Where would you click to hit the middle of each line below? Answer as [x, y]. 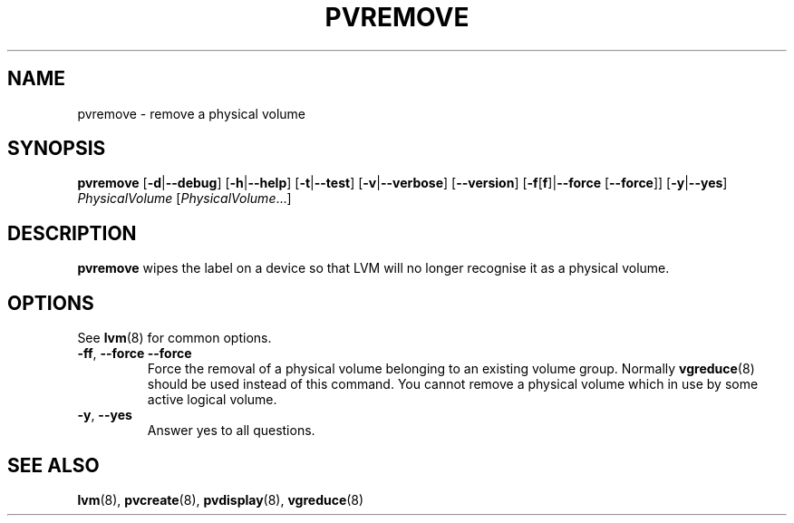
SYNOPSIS [57, 149]
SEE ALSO [53, 465]
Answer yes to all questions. [231, 431]
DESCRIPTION [72, 233]
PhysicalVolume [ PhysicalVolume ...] [184, 199]
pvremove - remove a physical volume [191, 113]
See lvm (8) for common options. [174, 338]
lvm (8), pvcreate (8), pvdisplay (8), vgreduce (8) [221, 499]
